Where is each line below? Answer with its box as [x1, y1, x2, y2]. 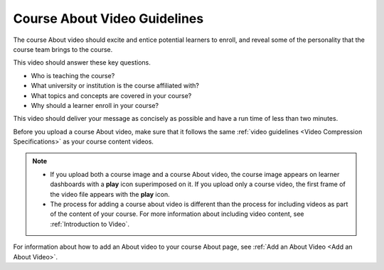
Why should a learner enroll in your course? [31, 101, 159, 109]
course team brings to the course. [13, 45, 113, 53]
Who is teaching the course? [31, 71, 115, 80]
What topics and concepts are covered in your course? [31, 91, 192, 99]
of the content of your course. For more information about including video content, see [50, 210, 304, 218]
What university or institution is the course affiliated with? [31, 82, 199, 90]
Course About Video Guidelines [13, 11, 204, 26]
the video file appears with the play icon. [50, 190, 170, 198]
